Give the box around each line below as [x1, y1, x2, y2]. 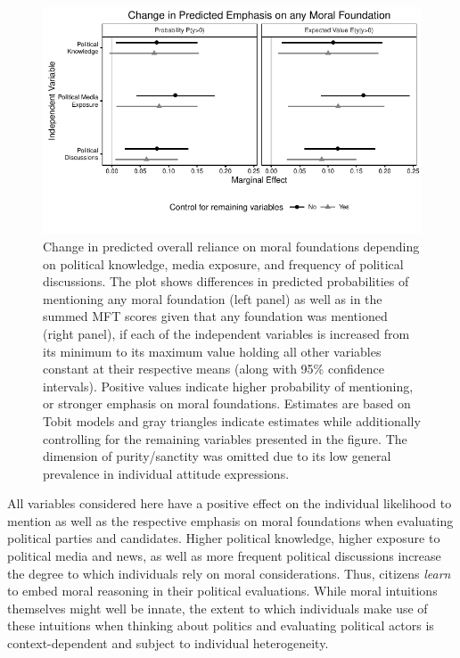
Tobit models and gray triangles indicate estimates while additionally [43, 411, 421, 430]
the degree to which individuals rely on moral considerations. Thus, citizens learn [7, 563, 451, 582]
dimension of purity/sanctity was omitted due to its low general [43, 447, 391, 465]
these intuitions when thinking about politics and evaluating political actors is [7, 616, 434, 635]
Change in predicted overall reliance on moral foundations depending [43, 236, 420, 255]
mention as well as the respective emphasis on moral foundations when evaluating [7, 511, 454, 530]
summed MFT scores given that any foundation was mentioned [43, 307, 388, 325]
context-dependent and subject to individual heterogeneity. [7, 634, 329, 653]
